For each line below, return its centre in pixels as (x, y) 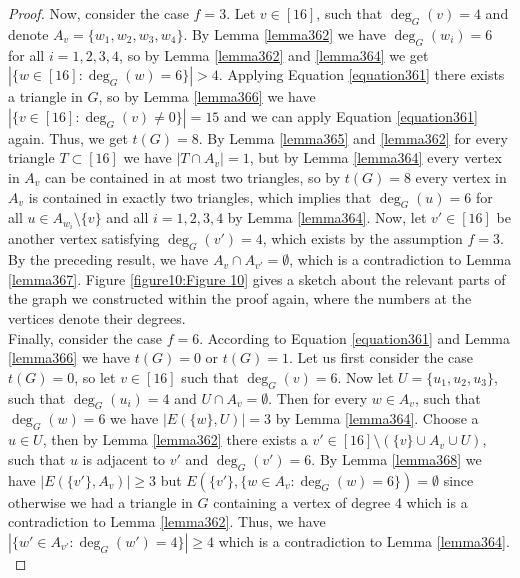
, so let (95, 376)
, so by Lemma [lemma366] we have (207, 96)
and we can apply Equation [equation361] (351, 115)
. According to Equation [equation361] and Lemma (355, 337)
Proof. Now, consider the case (98, 13)
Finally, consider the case (85, 337)
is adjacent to (124, 458)
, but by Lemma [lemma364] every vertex (375, 157)
